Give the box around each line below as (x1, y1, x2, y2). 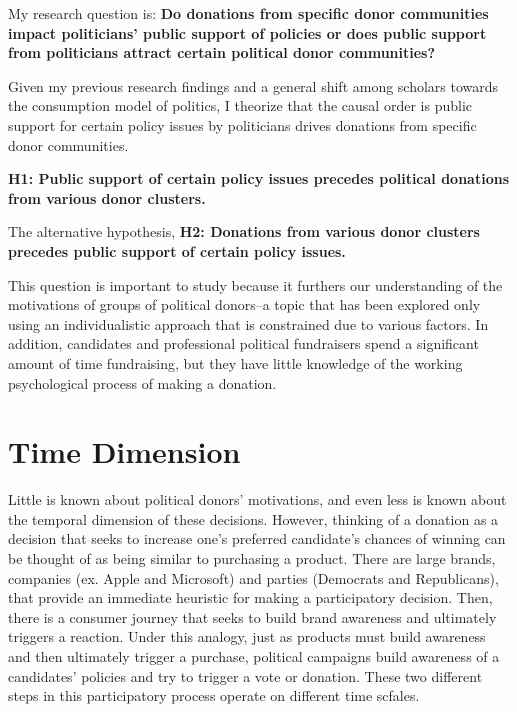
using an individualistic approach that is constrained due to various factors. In (8, 313, 489, 334)
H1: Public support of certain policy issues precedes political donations (8, 168, 510, 189)
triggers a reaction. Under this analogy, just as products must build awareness (8, 626, 486, 647)
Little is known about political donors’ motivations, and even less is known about (8, 489, 507, 510)
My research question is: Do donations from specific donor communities (8, 3, 489, 23)
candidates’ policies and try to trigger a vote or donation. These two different (8, 665, 483, 686)
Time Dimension (8, 431, 241, 472)
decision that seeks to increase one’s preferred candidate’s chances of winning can (8, 528, 506, 549)
